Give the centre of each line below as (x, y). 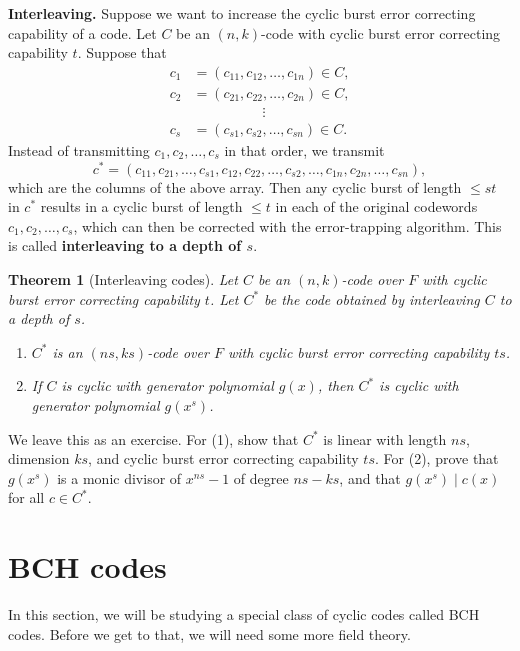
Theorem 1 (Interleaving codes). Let (123, 278)
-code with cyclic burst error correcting (381, 32)
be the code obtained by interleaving (372, 298)
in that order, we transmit (304, 149)
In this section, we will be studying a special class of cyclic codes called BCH (244, 614)
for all (26, 497)
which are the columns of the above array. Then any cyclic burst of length (235, 186)
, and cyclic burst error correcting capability (223, 458)
